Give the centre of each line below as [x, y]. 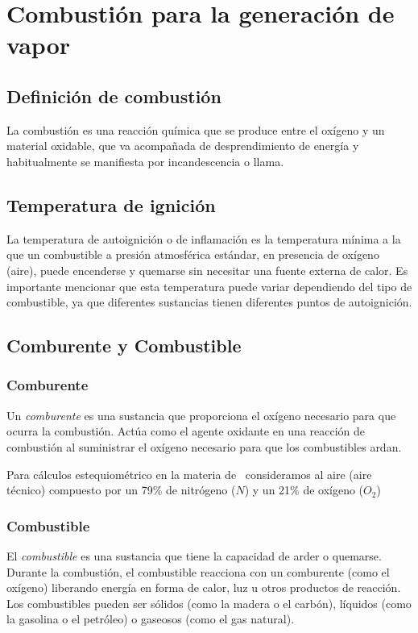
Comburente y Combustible [124, 346]
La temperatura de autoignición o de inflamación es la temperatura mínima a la [204, 238]
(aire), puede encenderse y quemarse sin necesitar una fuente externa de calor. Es [207, 270]
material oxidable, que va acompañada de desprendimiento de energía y [183, 146]
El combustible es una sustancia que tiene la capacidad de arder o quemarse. [194, 555]
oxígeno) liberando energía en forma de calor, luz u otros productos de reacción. [204, 587]
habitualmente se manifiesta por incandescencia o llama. [145, 161]
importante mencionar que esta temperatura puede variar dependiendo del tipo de [209, 286]
